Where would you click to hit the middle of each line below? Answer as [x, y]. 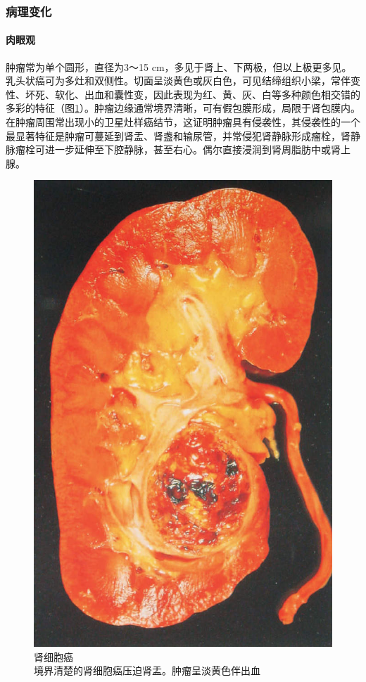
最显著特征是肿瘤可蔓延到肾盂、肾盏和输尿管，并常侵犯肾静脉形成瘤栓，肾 [178, 135]
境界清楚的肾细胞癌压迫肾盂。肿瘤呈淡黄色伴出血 [147, 670]
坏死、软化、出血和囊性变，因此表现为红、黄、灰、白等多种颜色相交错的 [193, 94]
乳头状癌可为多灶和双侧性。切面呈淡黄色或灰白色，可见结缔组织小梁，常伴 [178, 81]
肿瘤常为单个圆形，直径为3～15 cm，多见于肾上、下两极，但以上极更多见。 [179, 66]
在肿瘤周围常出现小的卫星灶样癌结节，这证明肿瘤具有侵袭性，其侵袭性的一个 [183, 122]
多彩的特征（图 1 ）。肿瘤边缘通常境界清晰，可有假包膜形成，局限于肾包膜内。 [183, 108]
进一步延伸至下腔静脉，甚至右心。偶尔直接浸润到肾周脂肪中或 [188, 149]
